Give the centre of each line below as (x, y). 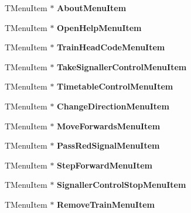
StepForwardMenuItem (105, 165)
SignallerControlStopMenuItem (122, 185)
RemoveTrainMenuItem (106, 204)
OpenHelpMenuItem (99, 27)
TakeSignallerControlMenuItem (122, 66)
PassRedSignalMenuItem (108, 145)
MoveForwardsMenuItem (109, 126)
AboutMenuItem (92, 8)
